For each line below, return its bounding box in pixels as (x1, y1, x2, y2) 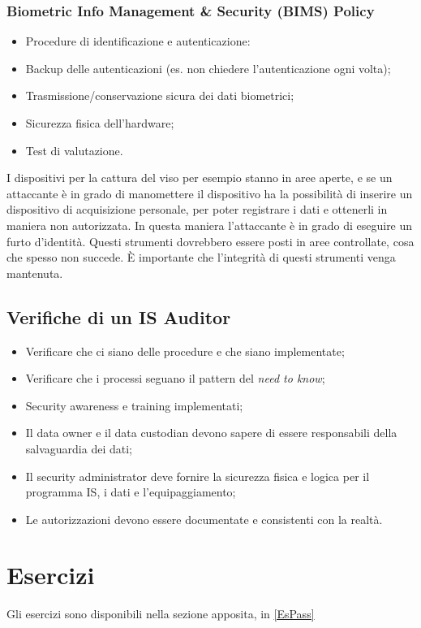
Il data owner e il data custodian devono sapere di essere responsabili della (25, 424, 397, 441)
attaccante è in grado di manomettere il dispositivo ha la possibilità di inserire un (6, 184, 413, 201)
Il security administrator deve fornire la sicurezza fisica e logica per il (25, 467, 370, 484)
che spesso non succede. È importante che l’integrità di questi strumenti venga (6, 249, 396, 266)
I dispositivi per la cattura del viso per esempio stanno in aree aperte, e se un (6, 169, 393, 186)
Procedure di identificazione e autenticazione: (25, 32, 251, 50)
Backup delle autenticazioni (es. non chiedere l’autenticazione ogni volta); (25, 59, 391, 76)
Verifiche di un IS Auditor (6, 304, 231, 329)
